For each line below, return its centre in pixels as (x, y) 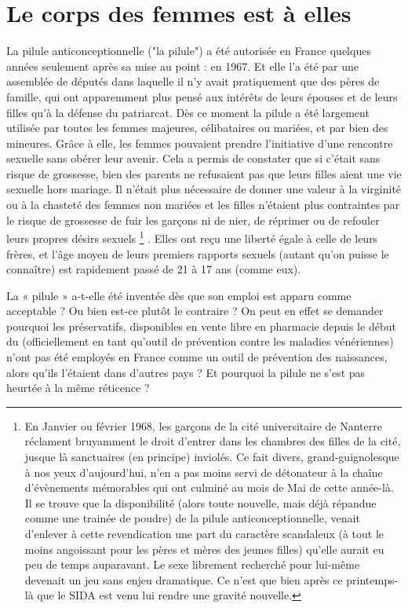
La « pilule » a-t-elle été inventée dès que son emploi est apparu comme (179, 295)
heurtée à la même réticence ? (78, 388)
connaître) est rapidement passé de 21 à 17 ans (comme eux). (154, 269)
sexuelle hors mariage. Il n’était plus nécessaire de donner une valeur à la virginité (204, 189)
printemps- (372, 579)
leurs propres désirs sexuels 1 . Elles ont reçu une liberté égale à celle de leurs (192, 237)
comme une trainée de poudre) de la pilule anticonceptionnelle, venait (192, 518)
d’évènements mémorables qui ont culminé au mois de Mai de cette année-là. (209, 487)
